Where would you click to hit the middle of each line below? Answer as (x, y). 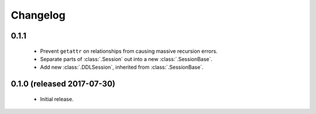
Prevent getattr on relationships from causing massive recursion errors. (129, 51)
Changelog (38, 15)
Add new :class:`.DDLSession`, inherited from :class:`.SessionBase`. (122, 67)
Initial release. (57, 99)
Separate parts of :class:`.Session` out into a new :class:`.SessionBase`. (126, 59)
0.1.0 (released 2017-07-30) (63, 84)
